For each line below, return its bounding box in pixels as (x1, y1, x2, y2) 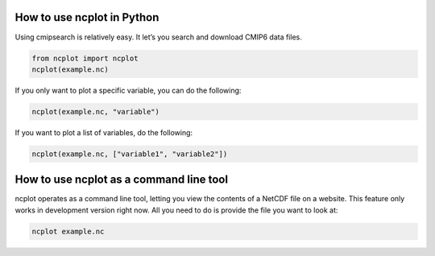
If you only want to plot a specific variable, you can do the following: (14, 85, 242, 95)
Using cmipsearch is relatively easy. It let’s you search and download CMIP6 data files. (14, 32, 302, 42)
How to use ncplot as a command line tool (14, 173, 229, 187)
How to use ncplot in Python (14, 10, 159, 24)
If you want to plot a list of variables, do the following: (14, 127, 193, 137)
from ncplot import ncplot (31, 53, 139, 63)
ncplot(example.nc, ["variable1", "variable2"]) (31, 149, 228, 159)
